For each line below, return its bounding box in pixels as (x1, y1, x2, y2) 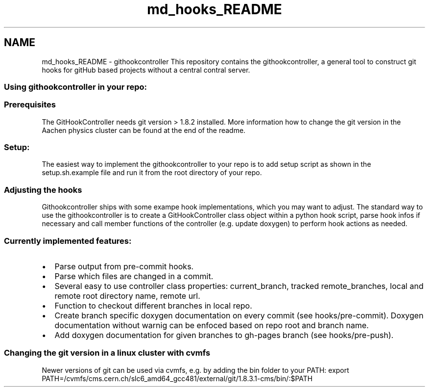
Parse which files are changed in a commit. (54, 271, 214, 281)
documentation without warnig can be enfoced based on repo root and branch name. (54, 320, 369, 330)
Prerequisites (4, 100, 56, 110)
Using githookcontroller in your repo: (4, 81, 147, 92)
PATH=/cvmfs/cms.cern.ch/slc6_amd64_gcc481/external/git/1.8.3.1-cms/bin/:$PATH (42, 374, 313, 383)
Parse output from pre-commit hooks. (54, 261, 194, 271)
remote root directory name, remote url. (54, 290, 200, 301)
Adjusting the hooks (4, 184, 82, 195)
